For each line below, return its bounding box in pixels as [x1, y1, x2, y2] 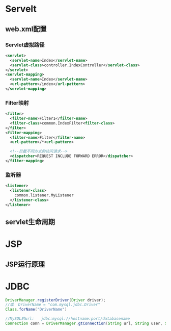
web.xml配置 [5, 24, 47, 33]
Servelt [5, 3, 37, 15]
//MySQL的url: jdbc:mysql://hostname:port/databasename [5, 316, 130, 321]
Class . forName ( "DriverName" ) [5, 307, 67, 312]
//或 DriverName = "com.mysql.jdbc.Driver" [5, 302, 101, 308]
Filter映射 [5, 99, 29, 106]
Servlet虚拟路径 [5, 41, 45, 48]
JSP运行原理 [5, 260, 45, 268]
